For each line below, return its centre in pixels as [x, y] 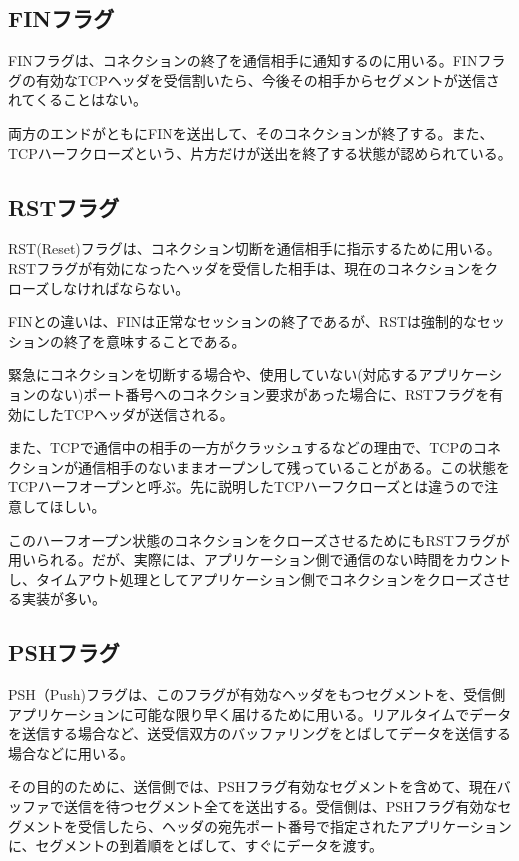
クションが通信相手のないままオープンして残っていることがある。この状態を [259, 466]
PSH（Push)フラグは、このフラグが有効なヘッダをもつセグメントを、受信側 [257, 694]
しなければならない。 [119, 287]
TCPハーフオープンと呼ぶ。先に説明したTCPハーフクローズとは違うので [246, 486]
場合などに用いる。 [71, 752]
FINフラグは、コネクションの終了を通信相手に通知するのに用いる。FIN [243, 60]
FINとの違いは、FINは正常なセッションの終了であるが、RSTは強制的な [243, 321]
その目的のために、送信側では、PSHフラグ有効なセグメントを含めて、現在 [252, 786]
